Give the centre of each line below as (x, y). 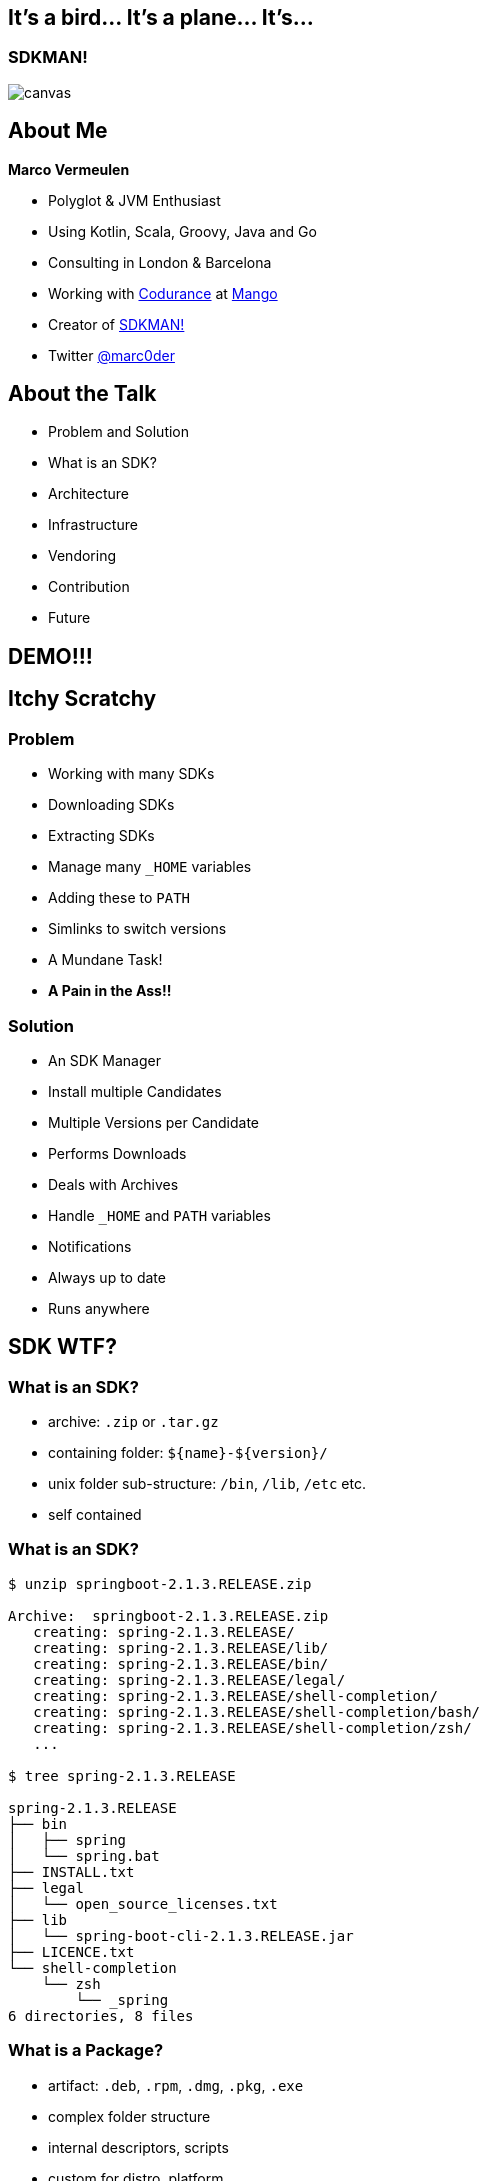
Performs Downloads (117, 1153)
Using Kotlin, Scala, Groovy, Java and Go (182, 231)
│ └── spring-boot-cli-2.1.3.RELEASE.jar (181, 1935)
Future (69, 618)
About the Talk (82, 394)
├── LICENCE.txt (71, 1951)
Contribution (89, 587)
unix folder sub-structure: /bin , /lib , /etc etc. (207, 1484)
